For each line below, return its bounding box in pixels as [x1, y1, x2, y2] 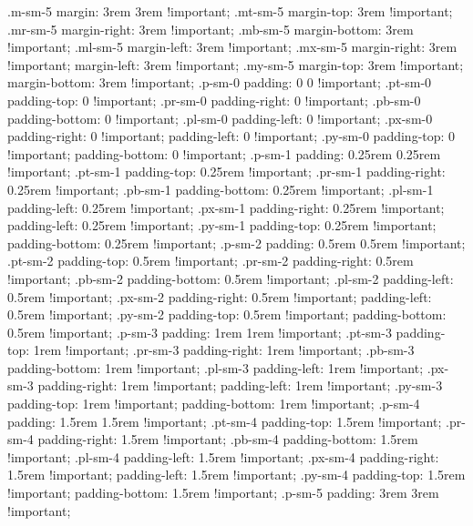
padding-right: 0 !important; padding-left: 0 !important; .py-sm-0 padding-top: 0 [7, 126, 456, 146]
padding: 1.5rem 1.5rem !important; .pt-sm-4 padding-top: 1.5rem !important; [7, 411, 442, 430]
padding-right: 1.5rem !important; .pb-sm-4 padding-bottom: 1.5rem [37, 430, 418, 449]
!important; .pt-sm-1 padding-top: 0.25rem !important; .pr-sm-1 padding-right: [7, 162, 446, 181]
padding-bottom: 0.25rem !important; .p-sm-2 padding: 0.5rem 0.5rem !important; [7, 233, 466, 252]
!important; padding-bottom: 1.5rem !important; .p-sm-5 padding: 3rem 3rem [7, 483, 439, 502]
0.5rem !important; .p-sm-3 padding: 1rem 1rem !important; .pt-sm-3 [7, 322, 392, 341]
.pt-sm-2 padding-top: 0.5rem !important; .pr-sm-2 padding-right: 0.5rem [7, 251, 414, 270]
